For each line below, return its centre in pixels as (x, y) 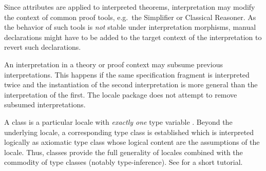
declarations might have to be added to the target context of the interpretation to (133, 37)
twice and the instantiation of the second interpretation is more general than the (131, 84)
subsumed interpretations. (45, 104)
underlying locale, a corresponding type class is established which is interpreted (129, 132)
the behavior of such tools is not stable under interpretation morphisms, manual (130, 27)
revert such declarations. (43, 47)
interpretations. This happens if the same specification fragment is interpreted (127, 74)
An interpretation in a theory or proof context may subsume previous (113, 64)
